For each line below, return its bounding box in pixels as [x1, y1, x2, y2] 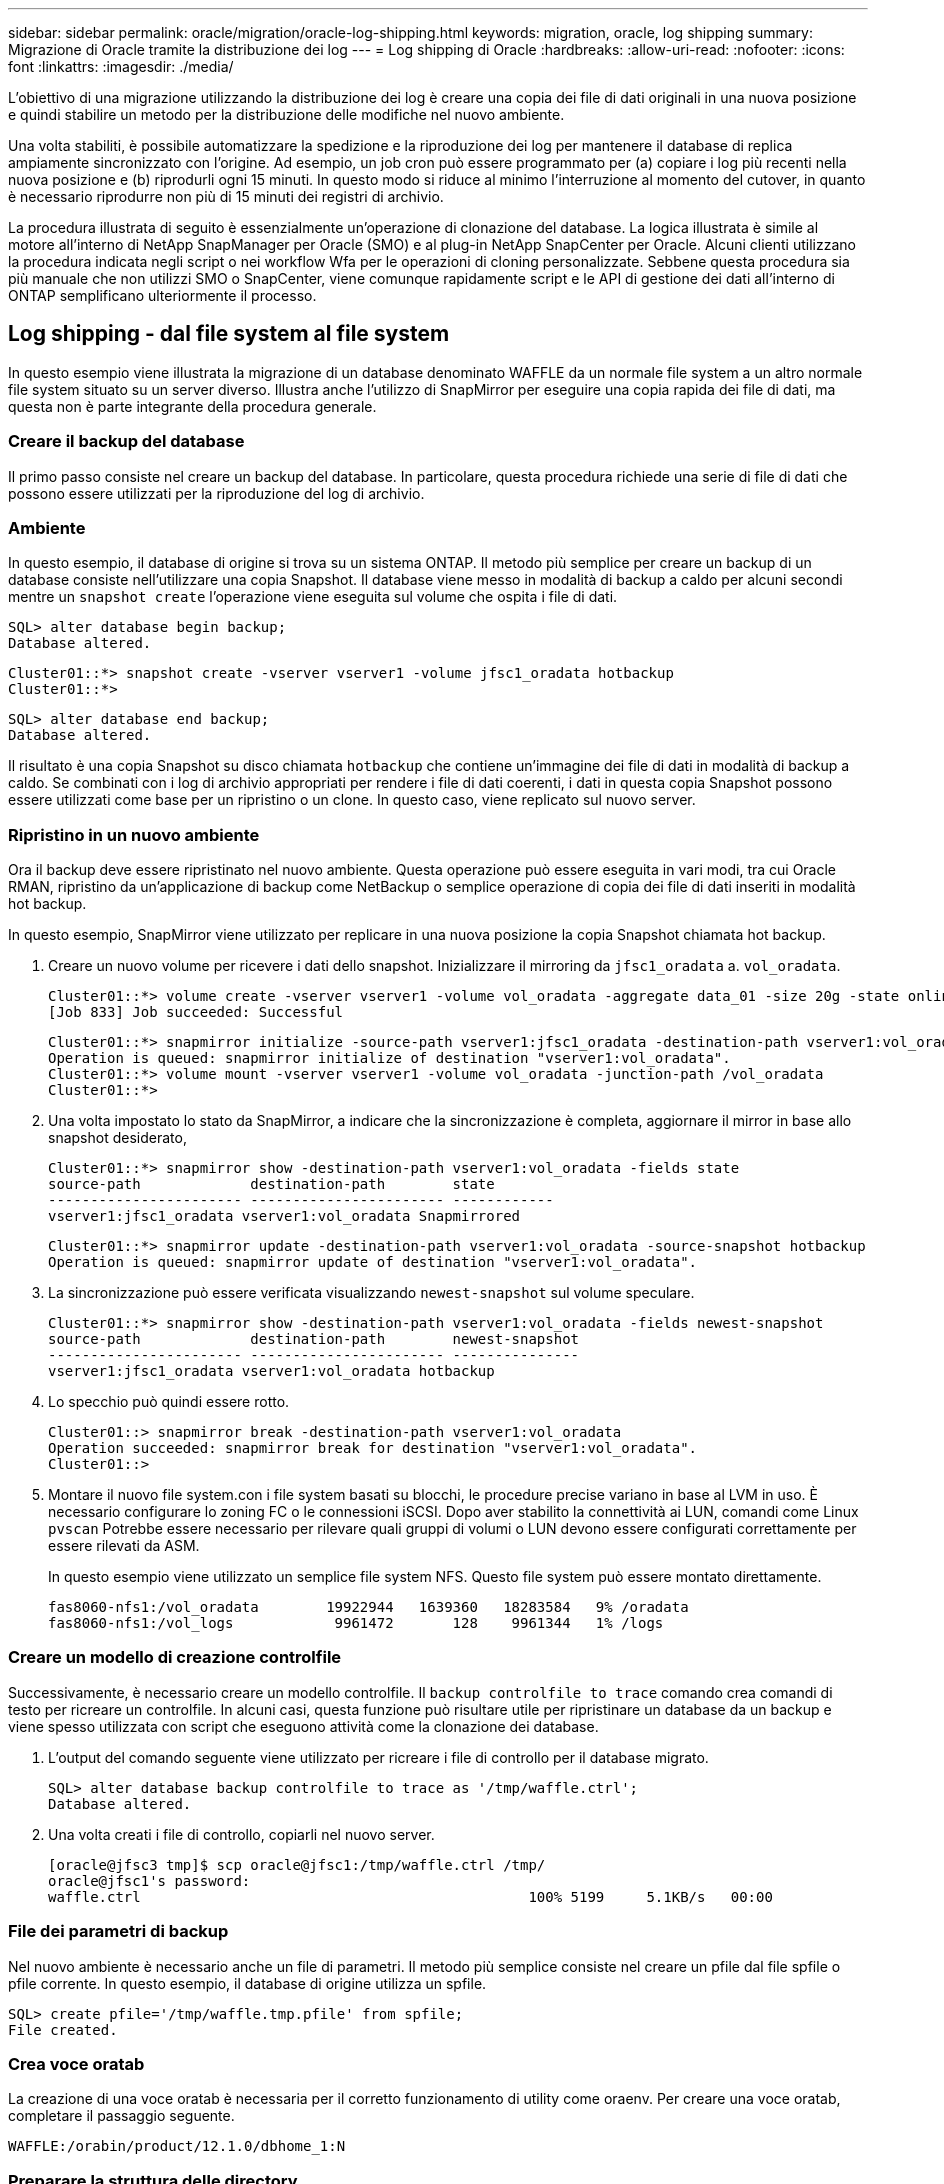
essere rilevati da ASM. [48, 1537, 200, 1555]
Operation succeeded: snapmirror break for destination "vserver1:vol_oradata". [48, 1440, 698, 1457]
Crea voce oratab [8, 2053, 145, 2074]
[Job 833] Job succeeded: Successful [48, 1004, 344, 1021]
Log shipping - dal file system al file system [8, 321, 450, 347]
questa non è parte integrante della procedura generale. [8, 397, 377, 415]
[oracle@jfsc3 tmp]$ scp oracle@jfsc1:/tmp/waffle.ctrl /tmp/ [48, 1856, 546, 1873]
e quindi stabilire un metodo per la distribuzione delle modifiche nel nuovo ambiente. [8, 106, 565, 123]
